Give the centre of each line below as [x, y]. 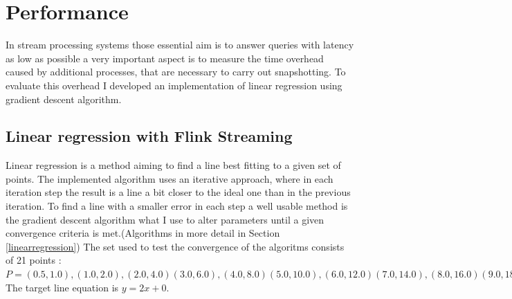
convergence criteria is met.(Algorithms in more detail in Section [143, 233]
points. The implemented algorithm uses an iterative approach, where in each [170, 178]
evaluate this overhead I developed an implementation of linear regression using [174, 85]
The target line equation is [62, 287]
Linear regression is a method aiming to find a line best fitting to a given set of [173, 165]
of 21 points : [34, 260]
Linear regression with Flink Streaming [149, 136]
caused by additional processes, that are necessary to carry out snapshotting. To [176, 72]
